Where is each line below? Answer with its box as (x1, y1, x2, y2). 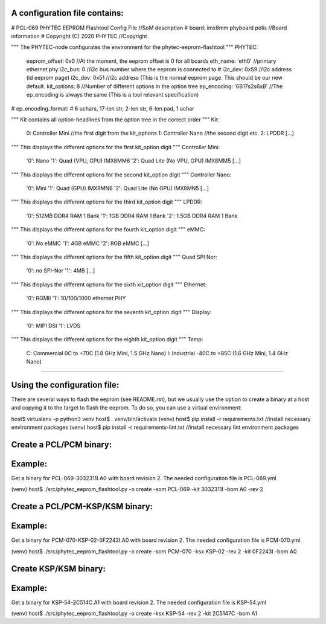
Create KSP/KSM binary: (11, 564, 106, 574)
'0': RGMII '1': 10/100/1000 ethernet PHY (26, 295, 126, 302)
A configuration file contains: (11, 8, 124, 18)
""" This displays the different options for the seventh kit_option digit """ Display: (11, 308, 212, 315)
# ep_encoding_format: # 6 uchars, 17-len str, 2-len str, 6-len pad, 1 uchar (11, 105, 194, 112)
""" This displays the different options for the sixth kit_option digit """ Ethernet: (11, 281, 207, 288)
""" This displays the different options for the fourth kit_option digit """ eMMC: (11, 226, 205, 233)
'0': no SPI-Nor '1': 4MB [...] (26, 267, 95, 274)
